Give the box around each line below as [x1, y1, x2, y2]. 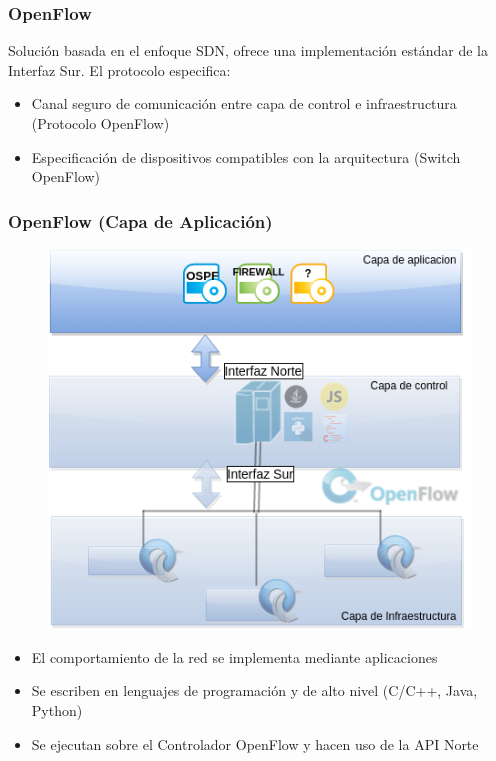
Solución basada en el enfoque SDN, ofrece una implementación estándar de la [8, 40, 488, 61]
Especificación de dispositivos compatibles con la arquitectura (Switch [31, 146, 461, 167]
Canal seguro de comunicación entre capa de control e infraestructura [31, 93, 457, 114]
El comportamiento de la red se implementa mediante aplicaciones [31, 646, 438, 667]
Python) [31, 700, 83, 720]
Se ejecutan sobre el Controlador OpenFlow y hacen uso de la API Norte [31, 733, 479, 754]
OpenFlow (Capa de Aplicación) [8, 208, 273, 233]
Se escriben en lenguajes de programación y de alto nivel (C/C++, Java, [31, 680, 478, 701]
